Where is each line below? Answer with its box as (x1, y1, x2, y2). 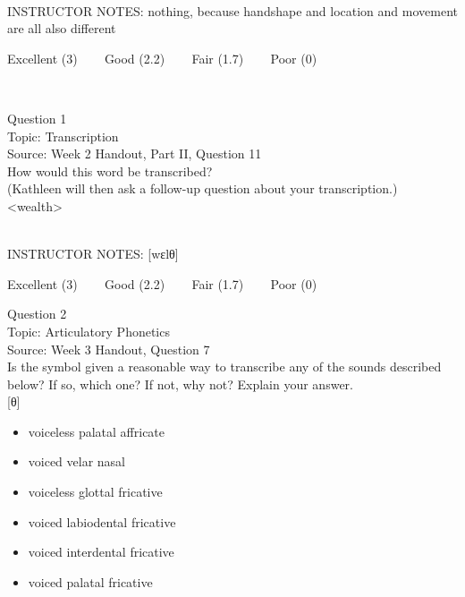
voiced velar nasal (28, 452, 126, 471)
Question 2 (7, 304, 67, 323)
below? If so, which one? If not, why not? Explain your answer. (7, 374, 353, 393)
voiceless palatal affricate (28, 422, 165, 440)
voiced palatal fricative (28, 572, 153, 591)
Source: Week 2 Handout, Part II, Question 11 (7, 144, 262, 163)
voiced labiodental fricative (28, 512, 176, 531)
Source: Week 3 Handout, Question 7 (7, 339, 210, 358)
